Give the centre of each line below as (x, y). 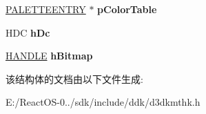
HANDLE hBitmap (49, 56)
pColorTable (127, 9)
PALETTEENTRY (46, 9)
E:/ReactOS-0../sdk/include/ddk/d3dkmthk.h (103, 102)
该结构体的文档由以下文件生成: (74, 78)
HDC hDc (28, 32)
